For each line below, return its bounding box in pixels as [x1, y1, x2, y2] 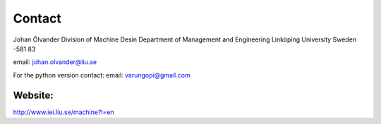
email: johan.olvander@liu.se [13, 58, 97, 66]
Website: [13, 89, 54, 101]
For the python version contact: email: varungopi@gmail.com [13, 70, 190, 79]
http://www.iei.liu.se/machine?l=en [13, 108, 114, 116]
